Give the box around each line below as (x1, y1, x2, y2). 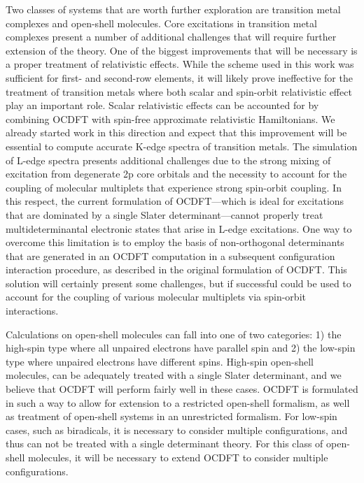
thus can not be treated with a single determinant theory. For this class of (6, 436, 323, 451)
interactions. (6, 303, 59, 318)
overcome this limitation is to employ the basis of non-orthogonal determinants (6, 235, 344, 250)
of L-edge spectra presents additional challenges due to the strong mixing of (6, 152, 331, 167)
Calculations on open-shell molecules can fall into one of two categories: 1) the (6, 326, 342, 341)
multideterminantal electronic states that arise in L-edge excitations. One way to (6, 221, 352, 236)
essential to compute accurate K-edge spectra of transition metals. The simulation (6, 138, 358, 153)
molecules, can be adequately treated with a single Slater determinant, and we (6, 368, 342, 382)
